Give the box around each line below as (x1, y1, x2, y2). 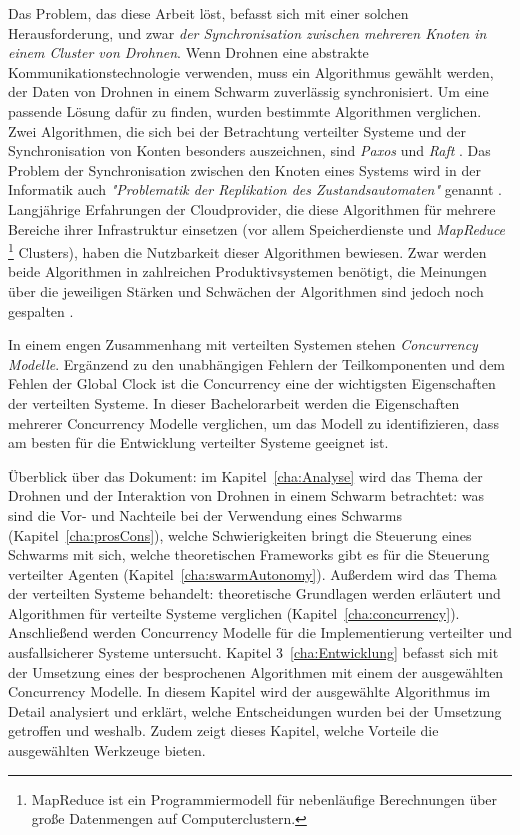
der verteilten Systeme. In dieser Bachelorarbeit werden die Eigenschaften (8, 392, 460, 413)
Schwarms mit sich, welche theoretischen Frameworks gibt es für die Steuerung (8, 544, 490, 565)
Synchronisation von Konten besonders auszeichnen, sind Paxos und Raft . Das (8, 140, 491, 161)
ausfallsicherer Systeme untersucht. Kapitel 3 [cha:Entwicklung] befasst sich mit (8, 642, 499, 663)
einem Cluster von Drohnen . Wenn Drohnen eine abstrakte (8, 42, 369, 63)
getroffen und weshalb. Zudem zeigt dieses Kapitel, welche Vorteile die (8, 720, 439, 741)
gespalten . (8, 300, 74, 321)
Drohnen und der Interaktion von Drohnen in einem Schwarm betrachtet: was (8, 485, 484, 506)
